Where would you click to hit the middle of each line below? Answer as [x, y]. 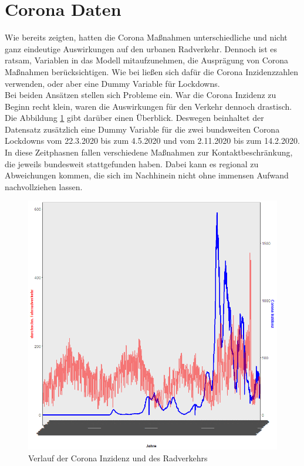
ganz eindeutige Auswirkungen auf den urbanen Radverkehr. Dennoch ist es [141, 48]
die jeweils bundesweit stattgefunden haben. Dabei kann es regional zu [132, 163]
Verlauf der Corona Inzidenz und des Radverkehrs [118, 458]
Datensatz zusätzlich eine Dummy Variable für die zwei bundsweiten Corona [142, 129]
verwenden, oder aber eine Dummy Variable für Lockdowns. [112, 83]
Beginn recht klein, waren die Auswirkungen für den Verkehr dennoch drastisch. [148, 106]
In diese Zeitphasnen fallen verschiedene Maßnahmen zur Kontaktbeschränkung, [149, 152]
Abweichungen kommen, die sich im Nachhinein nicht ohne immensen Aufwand [147, 175]
